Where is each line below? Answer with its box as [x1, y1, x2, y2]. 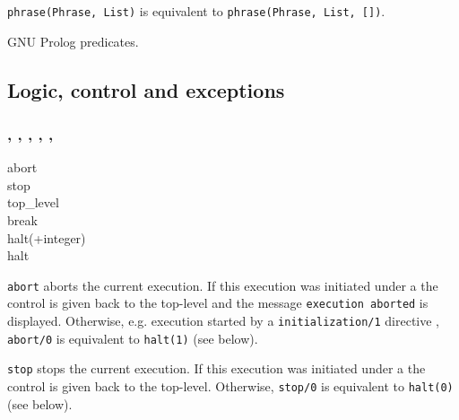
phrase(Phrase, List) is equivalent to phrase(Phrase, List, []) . [7, 2, 385, 20]
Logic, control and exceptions [7, 75, 285, 103]
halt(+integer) [7, 228, 86, 247]
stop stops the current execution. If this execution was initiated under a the [7, 359, 426, 378]
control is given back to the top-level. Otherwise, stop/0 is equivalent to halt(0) [7, 377, 454, 396]
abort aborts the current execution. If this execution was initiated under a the [7, 276, 438, 294]
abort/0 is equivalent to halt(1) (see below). [7, 328, 258, 347]
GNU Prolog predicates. [7, 31, 139, 50]
